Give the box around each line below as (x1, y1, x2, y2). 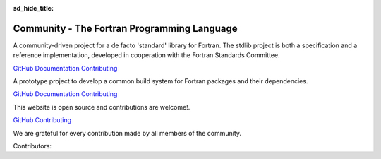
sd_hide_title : (13, 4, 54, 12)
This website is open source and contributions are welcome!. (13, 102, 190, 111)
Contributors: (13, 142, 52, 151)
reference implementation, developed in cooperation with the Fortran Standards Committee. (13, 51, 280, 59)
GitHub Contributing (13, 116, 72, 124)
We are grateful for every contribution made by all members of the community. (13, 129, 242, 137)
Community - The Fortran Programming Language (13, 22, 238, 35)
